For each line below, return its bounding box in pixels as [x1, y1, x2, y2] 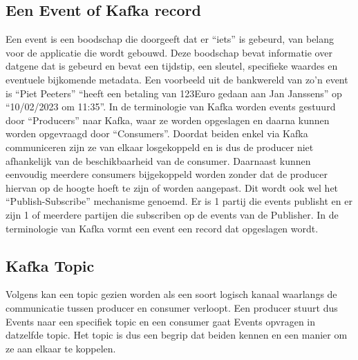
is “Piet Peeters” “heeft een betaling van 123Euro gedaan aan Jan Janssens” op [6, 86, 342, 100]
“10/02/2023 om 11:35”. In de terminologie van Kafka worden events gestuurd [6, 99, 336, 114]
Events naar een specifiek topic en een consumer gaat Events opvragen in [6, 314, 315, 328]
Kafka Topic [6, 254, 95, 276]
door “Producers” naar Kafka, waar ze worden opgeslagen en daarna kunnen [6, 112, 330, 127]
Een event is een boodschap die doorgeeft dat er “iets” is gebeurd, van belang [6, 32, 335, 46]
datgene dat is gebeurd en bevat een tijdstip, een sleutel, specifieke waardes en [6, 59, 338, 73]
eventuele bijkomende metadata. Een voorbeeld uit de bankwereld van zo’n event [6, 72, 348, 86]
